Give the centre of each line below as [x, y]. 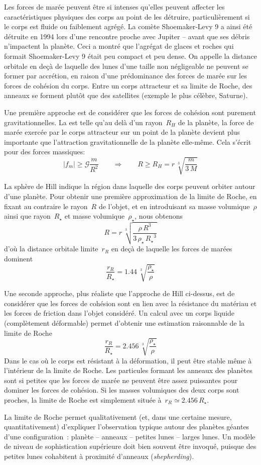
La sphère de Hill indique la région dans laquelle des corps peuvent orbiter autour [130, 186]
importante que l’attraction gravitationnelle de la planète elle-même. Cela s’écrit [128, 142]
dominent [19, 258]
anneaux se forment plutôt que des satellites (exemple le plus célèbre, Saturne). [126, 95]
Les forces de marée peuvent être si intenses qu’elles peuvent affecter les [114, 7]
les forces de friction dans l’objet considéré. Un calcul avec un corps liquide [119, 313]
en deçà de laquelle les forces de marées [172, 249]
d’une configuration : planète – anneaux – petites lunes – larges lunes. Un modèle [130, 436]
